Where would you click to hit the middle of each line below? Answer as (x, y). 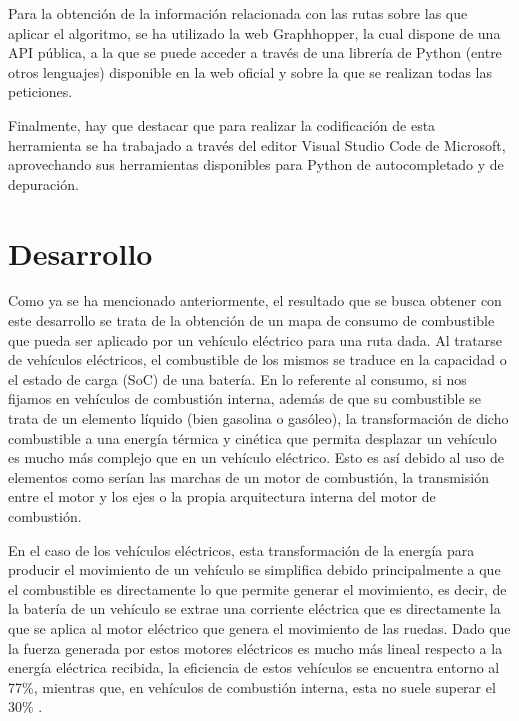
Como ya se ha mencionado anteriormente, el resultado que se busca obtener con (255, 300)
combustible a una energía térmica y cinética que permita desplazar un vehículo (252, 437)
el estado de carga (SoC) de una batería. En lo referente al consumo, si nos (237, 378)
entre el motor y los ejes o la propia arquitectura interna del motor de (222, 496)
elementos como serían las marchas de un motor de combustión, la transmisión (248, 476)
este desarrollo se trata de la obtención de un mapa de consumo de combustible (251, 320)
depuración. (43, 183)
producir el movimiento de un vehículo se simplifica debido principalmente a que (254, 569)
